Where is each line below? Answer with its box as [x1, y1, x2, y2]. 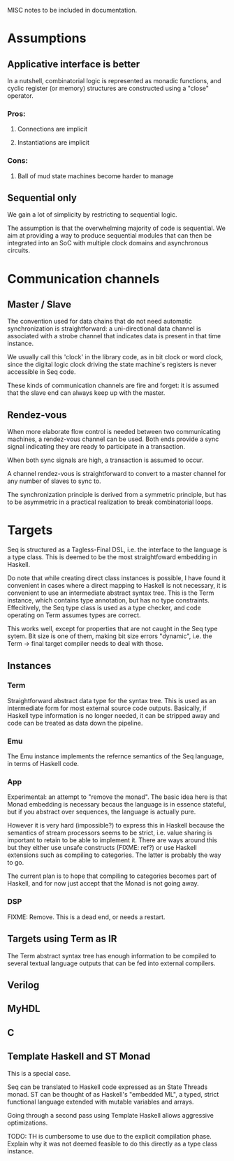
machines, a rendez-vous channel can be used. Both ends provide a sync [7, 435, 219, 443]
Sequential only [7, 192, 77, 203]
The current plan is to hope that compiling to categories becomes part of [7, 872, 217, 880]
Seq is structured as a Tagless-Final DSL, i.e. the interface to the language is [7, 545, 228, 554]
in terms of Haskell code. [7, 760, 79, 768]
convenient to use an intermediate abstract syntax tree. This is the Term [7, 589, 214, 597]
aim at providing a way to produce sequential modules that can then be [7, 231, 212, 240]
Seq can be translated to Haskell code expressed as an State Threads [7, 1083, 208, 1091]
